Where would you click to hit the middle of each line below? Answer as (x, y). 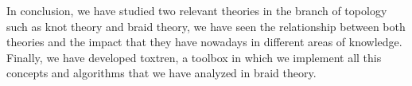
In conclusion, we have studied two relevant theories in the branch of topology (197, 10)
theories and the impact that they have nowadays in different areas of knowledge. (204, 42)
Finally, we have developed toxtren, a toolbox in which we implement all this (194, 57)
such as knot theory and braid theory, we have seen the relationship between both (206, 26)
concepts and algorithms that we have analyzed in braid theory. (161, 73)
